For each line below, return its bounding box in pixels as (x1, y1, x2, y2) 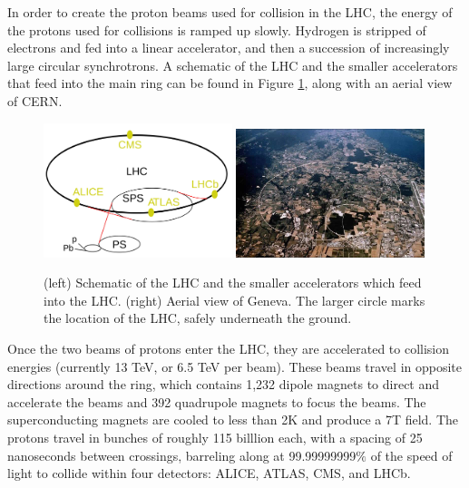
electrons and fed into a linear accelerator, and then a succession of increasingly (7, 38, 450, 57)
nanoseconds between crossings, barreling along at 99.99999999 (7, 445, 357, 464)
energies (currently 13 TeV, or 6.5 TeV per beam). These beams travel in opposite (7, 356, 463, 376)
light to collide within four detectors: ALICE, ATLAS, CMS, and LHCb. (7, 464, 411, 483)
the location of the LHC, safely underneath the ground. (44, 308, 352, 327)
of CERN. (7, 91, 63, 110)
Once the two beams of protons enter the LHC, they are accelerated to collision (7, 339, 450, 358)
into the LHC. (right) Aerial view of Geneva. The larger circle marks (44, 290, 425, 309)
